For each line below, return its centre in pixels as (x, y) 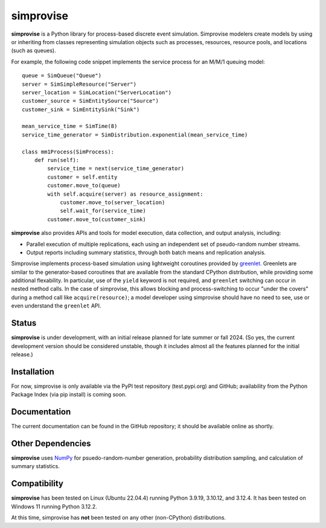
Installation (33, 372)
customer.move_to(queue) (84, 185)
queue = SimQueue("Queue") (62, 76)
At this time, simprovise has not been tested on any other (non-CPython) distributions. (119, 518)
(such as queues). (34, 51)
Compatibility (37, 484)
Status (24, 323)
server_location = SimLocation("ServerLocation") (97, 92)
